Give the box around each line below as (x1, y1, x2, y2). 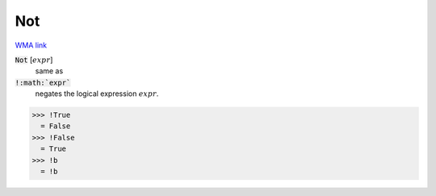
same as (35, 66, 64, 76)
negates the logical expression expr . (35, 89, 159, 98)
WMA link (15, 40, 48, 50)
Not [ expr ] (15, 55, 53, 65)
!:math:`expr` (15, 77, 71, 87)
